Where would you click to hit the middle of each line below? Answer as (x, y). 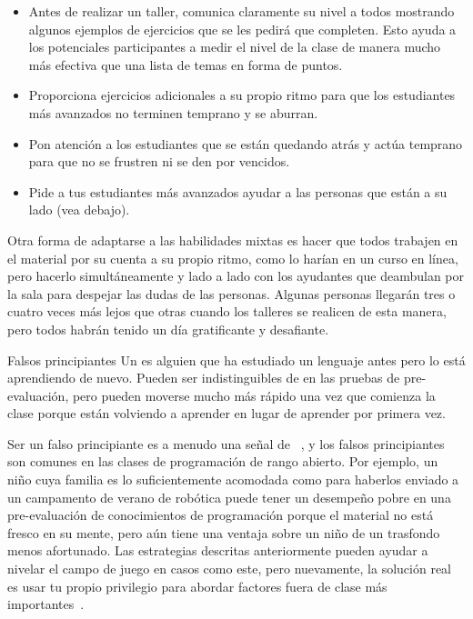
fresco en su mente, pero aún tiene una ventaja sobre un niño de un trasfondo (224, 532)
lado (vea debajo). (79, 210)
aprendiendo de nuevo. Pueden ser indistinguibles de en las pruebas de (204, 378)
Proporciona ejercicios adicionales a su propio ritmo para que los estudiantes (242, 95)
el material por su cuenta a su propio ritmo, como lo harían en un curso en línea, (233, 258)
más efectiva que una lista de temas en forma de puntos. (186, 64)
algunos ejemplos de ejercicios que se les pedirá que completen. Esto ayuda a (242, 29)
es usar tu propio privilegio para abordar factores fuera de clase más (197, 586)
